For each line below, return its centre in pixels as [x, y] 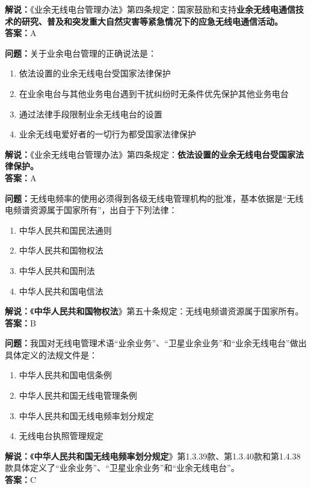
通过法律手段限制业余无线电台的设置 [91, 114]
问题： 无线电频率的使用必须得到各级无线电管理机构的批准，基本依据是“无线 [154, 198]
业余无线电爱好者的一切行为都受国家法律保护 [107, 134]
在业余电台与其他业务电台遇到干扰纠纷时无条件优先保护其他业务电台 [154, 93]
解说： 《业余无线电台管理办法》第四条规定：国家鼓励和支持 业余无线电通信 [150, 9]
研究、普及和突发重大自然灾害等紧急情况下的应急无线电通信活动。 [152, 21]
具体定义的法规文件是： [51, 354]
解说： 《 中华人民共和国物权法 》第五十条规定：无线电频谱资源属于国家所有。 [154, 311]
